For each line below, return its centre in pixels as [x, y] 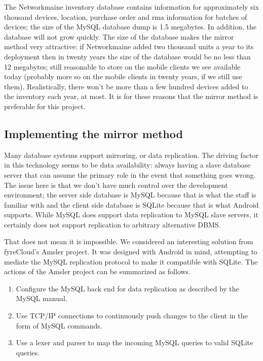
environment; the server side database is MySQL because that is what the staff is [130, 195]
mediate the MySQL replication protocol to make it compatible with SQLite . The [131, 261]
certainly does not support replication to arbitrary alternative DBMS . [112, 224]
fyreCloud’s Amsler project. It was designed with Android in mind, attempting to [131, 252]
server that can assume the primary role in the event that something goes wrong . [130, 174]
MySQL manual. [42, 298]
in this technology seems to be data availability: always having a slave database [127, 165]
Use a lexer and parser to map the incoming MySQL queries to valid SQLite [135, 342]
